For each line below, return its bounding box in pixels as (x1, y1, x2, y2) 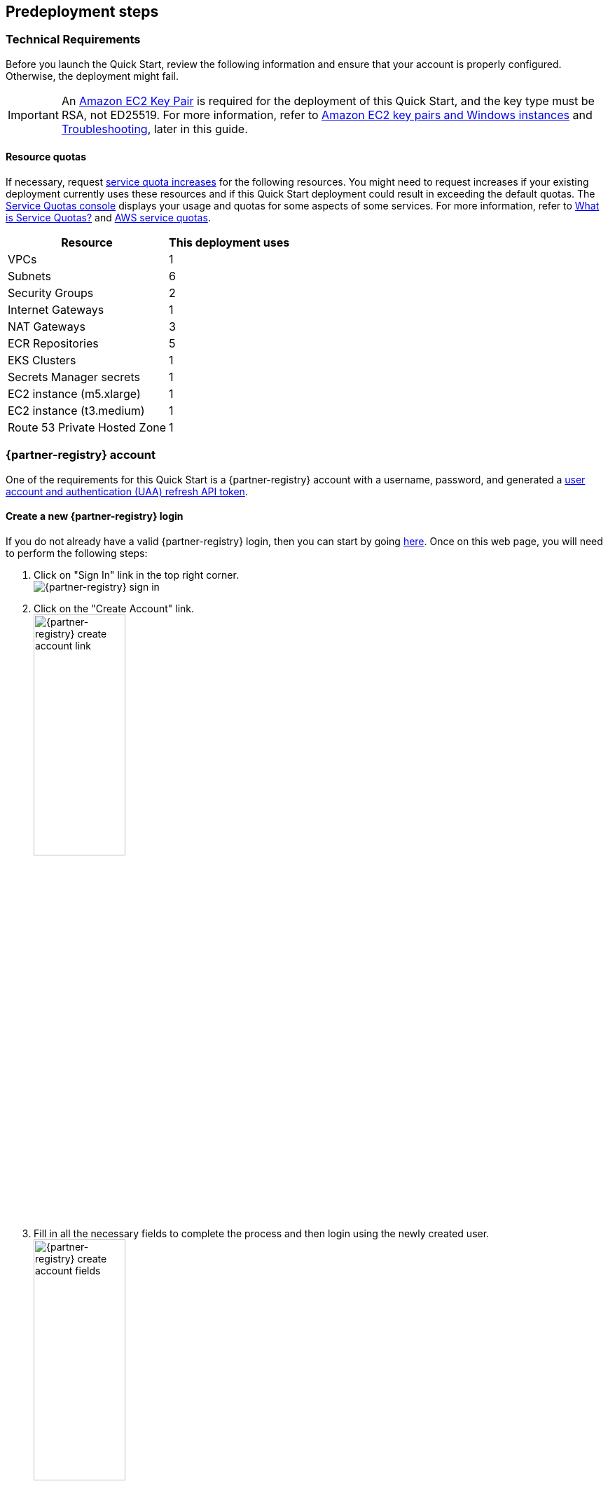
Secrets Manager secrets (8, 370, 140, 385)
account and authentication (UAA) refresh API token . (6, 485, 248, 497)
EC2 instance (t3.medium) (8, 404, 145, 418)
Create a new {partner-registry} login (6, 510, 184, 523)
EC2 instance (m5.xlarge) (8, 387, 141, 401)
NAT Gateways (8, 319, 85, 334)
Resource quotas (6, 151, 87, 163)
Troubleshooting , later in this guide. (61, 121, 248, 136)
